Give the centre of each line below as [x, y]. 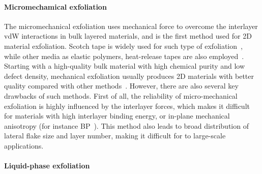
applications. [24, 145]
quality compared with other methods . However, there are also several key [121, 86]
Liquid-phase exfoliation [47, 166]
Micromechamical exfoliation [55, 6]
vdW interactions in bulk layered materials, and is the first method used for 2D [128, 36]
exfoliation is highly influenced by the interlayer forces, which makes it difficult [127, 106]
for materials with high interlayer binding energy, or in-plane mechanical [117, 116]
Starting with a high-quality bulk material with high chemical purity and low [125, 66]
